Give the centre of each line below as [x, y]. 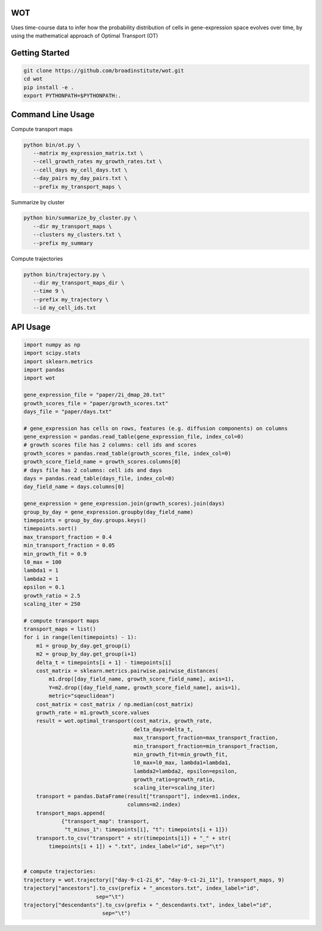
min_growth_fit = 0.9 [55, 554]
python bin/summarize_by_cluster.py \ [80, 218]
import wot [39, 378]
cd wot [33, 79]
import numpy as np [52, 344]
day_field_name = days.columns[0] [74, 487]
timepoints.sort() [50, 529]
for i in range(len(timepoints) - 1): [80, 637]
